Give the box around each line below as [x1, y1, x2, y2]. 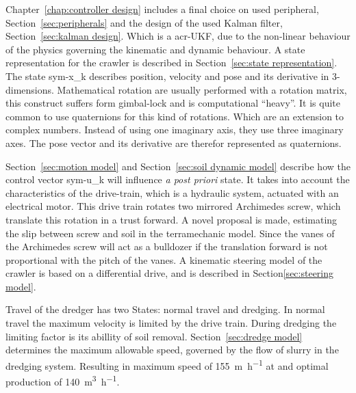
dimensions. [5, 82, 54, 96]
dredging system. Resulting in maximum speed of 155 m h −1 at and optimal [5, 356, 329, 372]
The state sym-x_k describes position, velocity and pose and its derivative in [5, 68, 329, 83]
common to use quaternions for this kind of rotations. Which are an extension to [5, 109, 344, 123]
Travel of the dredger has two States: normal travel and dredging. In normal [5, 302, 325, 316]
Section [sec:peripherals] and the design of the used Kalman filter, [5, 15, 283, 29]
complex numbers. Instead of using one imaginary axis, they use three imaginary [5, 122, 344, 137]
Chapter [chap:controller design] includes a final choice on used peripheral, [5, 2, 319, 16]
